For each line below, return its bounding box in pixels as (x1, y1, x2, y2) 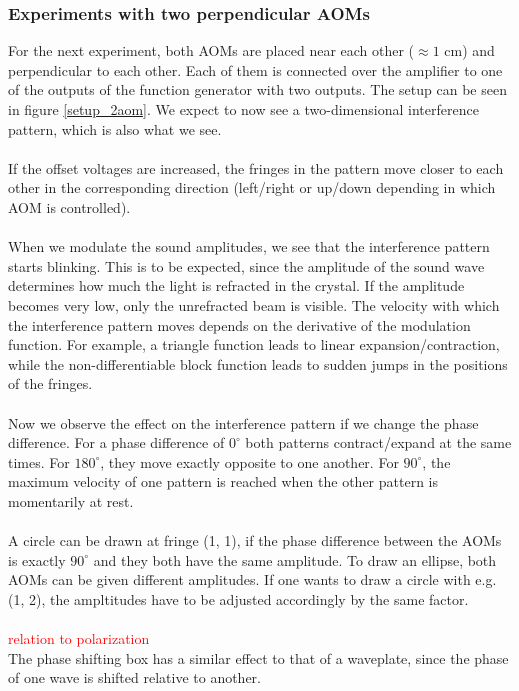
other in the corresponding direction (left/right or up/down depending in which (8, 177, 496, 198)
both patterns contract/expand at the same (245, 432, 512, 453)
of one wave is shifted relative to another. (8, 667, 261, 688)
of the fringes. (8, 373, 93, 394)
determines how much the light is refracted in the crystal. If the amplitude (8, 275, 465, 296)
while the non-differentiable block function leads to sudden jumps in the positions (8, 353, 508, 374)
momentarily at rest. (8, 490, 134, 511)
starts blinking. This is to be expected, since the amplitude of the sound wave (8, 255, 485, 276)
